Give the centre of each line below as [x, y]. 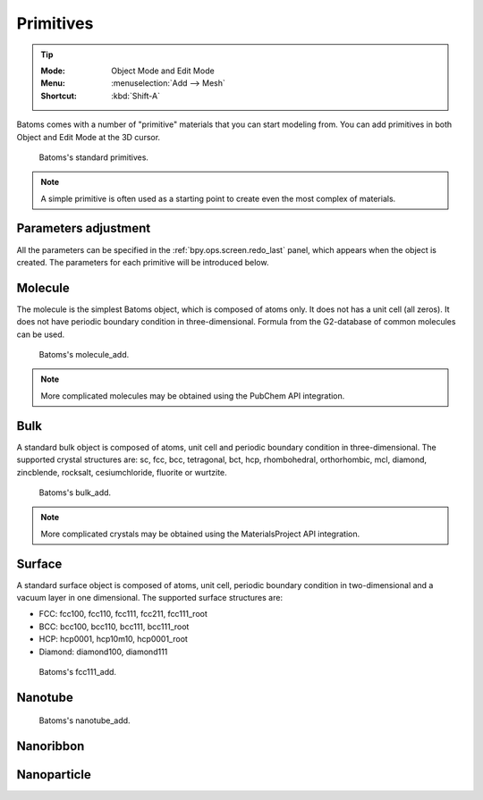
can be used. [41, 334]
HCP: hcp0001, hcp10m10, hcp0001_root [113, 639]
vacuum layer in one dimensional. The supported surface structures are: [150, 597]
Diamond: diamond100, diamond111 [103, 652]
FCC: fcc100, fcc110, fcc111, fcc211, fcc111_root [123, 614]
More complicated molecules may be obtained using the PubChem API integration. [193, 396]
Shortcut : [59, 96]
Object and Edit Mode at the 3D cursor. [89, 137]
